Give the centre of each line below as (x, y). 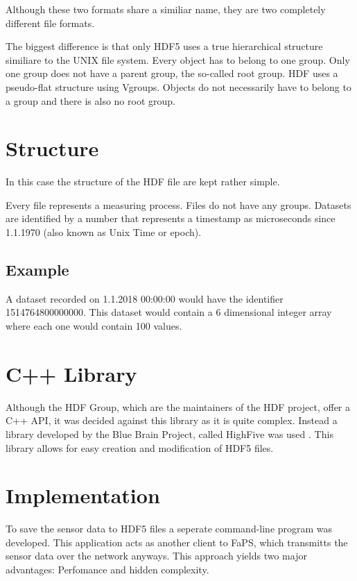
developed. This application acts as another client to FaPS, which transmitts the (177, 542)
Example (37, 270)
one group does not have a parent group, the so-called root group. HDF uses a (172, 73)
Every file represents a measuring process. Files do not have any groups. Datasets (178, 204)
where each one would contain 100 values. (94, 326)
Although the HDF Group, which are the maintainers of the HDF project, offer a (178, 406)
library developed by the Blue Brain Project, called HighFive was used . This (169, 433)
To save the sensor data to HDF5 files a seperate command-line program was (169, 529)
